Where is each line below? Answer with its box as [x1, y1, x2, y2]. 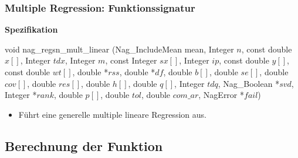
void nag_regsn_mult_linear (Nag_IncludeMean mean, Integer [5, 43, 234, 55]
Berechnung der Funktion [5, 136, 163, 155]
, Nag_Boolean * [218, 77, 280, 89]
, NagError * [198, 89, 245, 101]
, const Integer [105, 54, 157, 66]
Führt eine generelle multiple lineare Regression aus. [18, 108, 206, 120]
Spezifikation [5, 23, 58, 36]
